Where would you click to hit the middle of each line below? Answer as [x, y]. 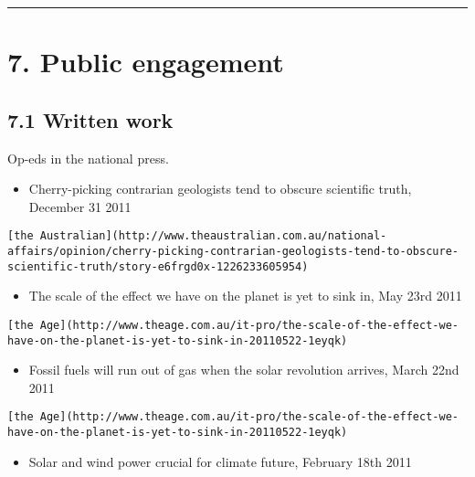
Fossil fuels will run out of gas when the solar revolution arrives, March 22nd [244, 370]
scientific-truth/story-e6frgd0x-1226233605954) [158, 266]
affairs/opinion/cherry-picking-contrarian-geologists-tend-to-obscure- [233, 252]
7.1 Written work [90, 119]
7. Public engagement [146, 62]
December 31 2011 [80, 206]
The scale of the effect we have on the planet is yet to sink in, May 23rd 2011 [245, 296]
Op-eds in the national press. [88, 158]
